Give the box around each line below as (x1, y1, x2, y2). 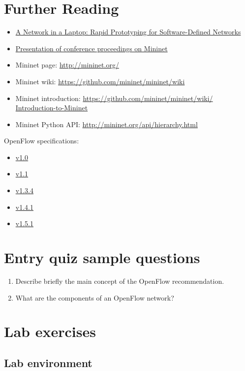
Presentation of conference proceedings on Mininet (15, 43, 168, 53)
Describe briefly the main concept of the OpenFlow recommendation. (15, 275, 224, 286)
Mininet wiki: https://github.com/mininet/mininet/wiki (15, 76, 185, 86)
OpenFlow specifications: (4, 135, 79, 146)
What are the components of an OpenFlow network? (15, 292, 174, 303)
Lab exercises (4, 321, 96, 341)
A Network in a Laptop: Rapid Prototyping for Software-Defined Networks (15, 27, 241, 37)
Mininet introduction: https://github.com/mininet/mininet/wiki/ (15, 93, 213, 103)
